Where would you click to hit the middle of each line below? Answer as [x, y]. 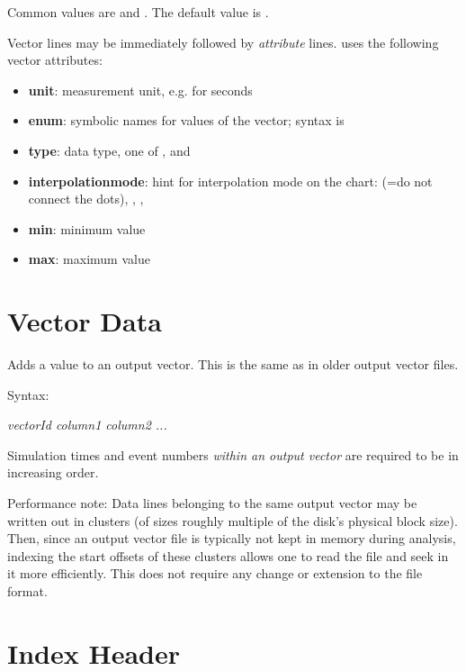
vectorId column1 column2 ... [87, 425]
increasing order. [53, 472]
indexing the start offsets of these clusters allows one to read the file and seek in [228, 555]
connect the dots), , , [86, 199]
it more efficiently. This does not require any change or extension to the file [215, 573]
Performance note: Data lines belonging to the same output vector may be [212, 503]
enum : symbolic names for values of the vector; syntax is [186, 120]
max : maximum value [89, 259]
